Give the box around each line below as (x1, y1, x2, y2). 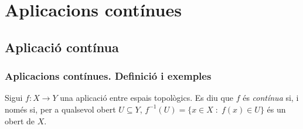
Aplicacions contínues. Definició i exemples (5, 69, 212, 83)
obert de (5, 114, 35, 127)
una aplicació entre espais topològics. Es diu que (60, 91, 233, 104)
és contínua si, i (243, 91, 299, 104)
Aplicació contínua (5, 38, 119, 56)
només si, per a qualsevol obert (5, 103, 116, 115)
